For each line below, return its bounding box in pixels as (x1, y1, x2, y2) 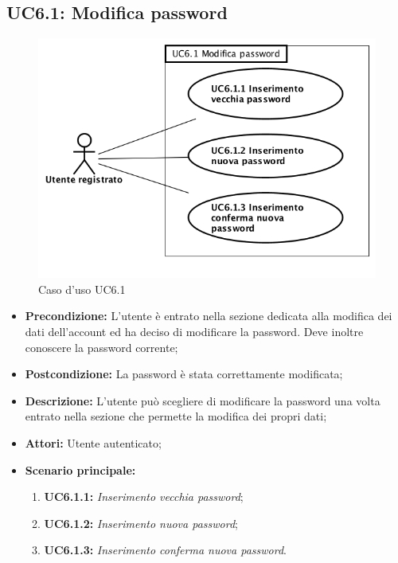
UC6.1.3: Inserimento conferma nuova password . (44, 541, 287, 558)
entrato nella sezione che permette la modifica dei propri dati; (25, 408, 327, 424)
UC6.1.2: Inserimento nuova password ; (44, 514, 238, 531)
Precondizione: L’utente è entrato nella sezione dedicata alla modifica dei (25, 307, 392, 324)
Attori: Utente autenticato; (25, 434, 162, 451)
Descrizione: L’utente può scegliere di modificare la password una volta (25, 392, 380, 409)
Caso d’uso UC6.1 (38, 280, 126, 297)
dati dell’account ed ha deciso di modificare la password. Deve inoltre (25, 323, 364, 339)
